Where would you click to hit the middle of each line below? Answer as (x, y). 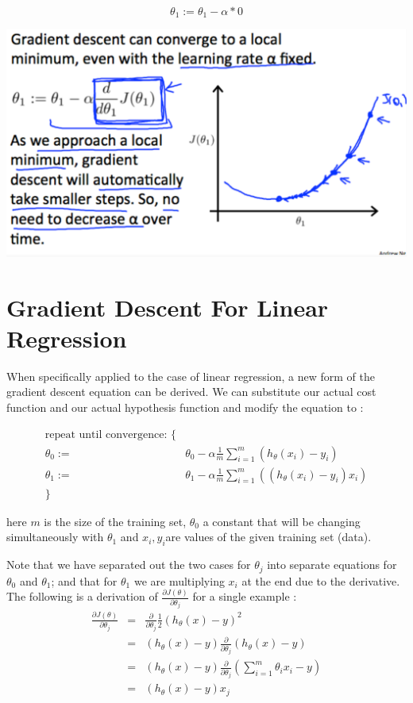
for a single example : (245, 596)
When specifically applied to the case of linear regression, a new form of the (191, 376)
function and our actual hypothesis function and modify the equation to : (185, 407)
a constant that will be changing (282, 521)
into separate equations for (332, 565)
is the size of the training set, (115, 521)
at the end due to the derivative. (321, 580)
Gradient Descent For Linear (168, 307)
